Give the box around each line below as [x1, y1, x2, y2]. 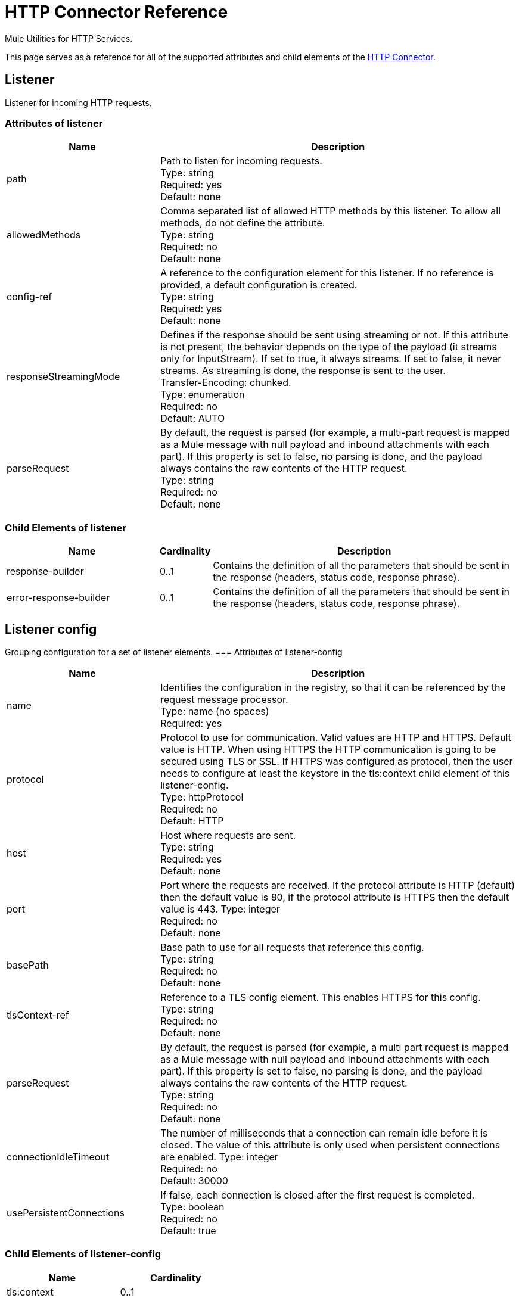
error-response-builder [7, 592, 110, 604]
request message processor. [160, 693, 288, 705]
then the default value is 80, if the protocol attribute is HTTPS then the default [160, 891, 509, 903]
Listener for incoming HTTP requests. [5, 97, 152, 108]
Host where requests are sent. [160, 829, 296, 841]
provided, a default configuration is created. [160, 279, 358, 291]
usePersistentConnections [7, 1206, 125, 1219]
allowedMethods [7, 229, 81, 241]
